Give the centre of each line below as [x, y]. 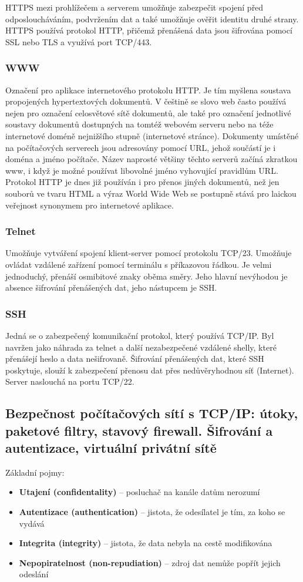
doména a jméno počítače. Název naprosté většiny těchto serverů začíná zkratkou [151, 159]
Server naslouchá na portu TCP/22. [70, 381]
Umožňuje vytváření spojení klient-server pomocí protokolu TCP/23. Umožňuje [149, 253]
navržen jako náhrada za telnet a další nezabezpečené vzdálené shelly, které [141, 347]
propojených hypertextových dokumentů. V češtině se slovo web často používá [146, 101]
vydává [32, 523]
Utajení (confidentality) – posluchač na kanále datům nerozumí [139, 492]
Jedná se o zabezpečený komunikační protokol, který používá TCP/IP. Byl [140, 335]
